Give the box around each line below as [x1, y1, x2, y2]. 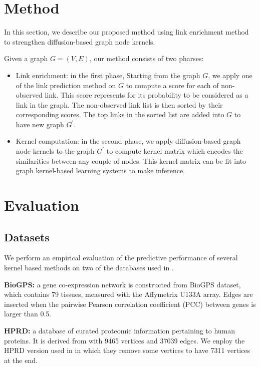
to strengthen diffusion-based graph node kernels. [4, 36, 155, 47]
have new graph [16, 119, 64, 129]
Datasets [4, 229, 50, 244]
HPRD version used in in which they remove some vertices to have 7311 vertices [4, 345, 250, 355]
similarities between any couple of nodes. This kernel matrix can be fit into [16, 155, 246, 166]
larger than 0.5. [4, 308, 52, 319]
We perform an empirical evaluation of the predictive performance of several [4, 252, 238, 263]
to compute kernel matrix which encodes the [106, 146, 243, 156]
